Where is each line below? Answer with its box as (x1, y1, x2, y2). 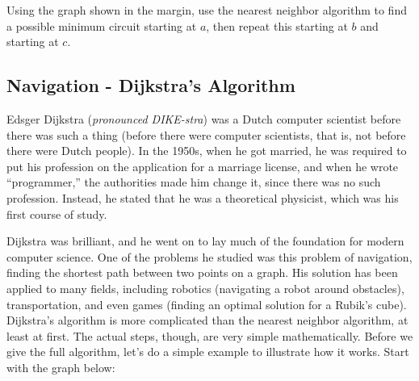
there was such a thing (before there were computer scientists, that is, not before (6, 126, 406, 143)
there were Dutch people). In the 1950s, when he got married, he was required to (6, 142, 407, 159)
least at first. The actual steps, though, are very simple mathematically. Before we (6, 327, 413, 344)
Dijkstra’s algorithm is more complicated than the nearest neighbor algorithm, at (6, 312, 409, 329)
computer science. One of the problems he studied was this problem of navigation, (6, 248, 413, 265)
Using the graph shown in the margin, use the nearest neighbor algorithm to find (6, 2, 407, 18)
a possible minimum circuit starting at (6, 17, 197, 34)
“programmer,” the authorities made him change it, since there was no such (6, 174, 381, 190)
